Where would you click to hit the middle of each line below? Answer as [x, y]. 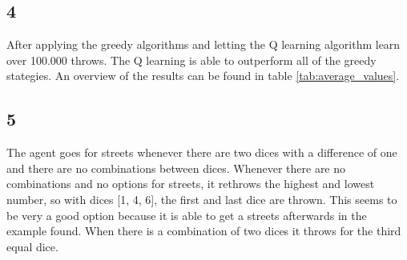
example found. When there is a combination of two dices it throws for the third [204, 231]
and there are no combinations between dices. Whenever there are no [176, 168]
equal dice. [32, 246]
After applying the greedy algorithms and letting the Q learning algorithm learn [203, 44]
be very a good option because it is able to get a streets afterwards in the [187, 215]
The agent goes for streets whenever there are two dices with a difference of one [202, 152]
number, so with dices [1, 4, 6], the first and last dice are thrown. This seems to [202, 199]
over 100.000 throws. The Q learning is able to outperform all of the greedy [191, 60]
